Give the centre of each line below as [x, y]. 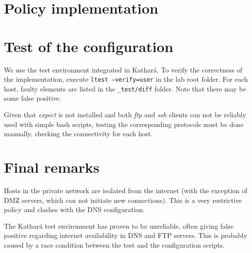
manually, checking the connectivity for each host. [78, 134]
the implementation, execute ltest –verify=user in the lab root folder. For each [126, 79]
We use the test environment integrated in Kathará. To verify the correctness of [123, 69]
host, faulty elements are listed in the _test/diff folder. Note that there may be [125, 88]
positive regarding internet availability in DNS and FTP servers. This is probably [126, 235]
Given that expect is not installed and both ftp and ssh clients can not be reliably [125, 114]
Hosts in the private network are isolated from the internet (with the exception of [126, 190]
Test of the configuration [89, 46]
